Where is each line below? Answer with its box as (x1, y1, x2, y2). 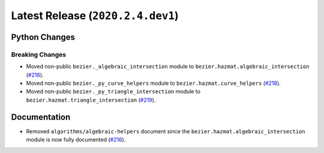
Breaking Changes (11, 50, 67, 59)
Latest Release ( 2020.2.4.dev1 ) (11, 9, 179, 22)
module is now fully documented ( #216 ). (26, 136, 126, 143)
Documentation (11, 112, 71, 122)
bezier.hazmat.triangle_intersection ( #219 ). (26, 96, 156, 103)
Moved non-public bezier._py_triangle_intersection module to (26, 88, 201, 95)
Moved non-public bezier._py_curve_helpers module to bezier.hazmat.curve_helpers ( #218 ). (26, 79, 281, 87)
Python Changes (11, 32, 75, 42)
